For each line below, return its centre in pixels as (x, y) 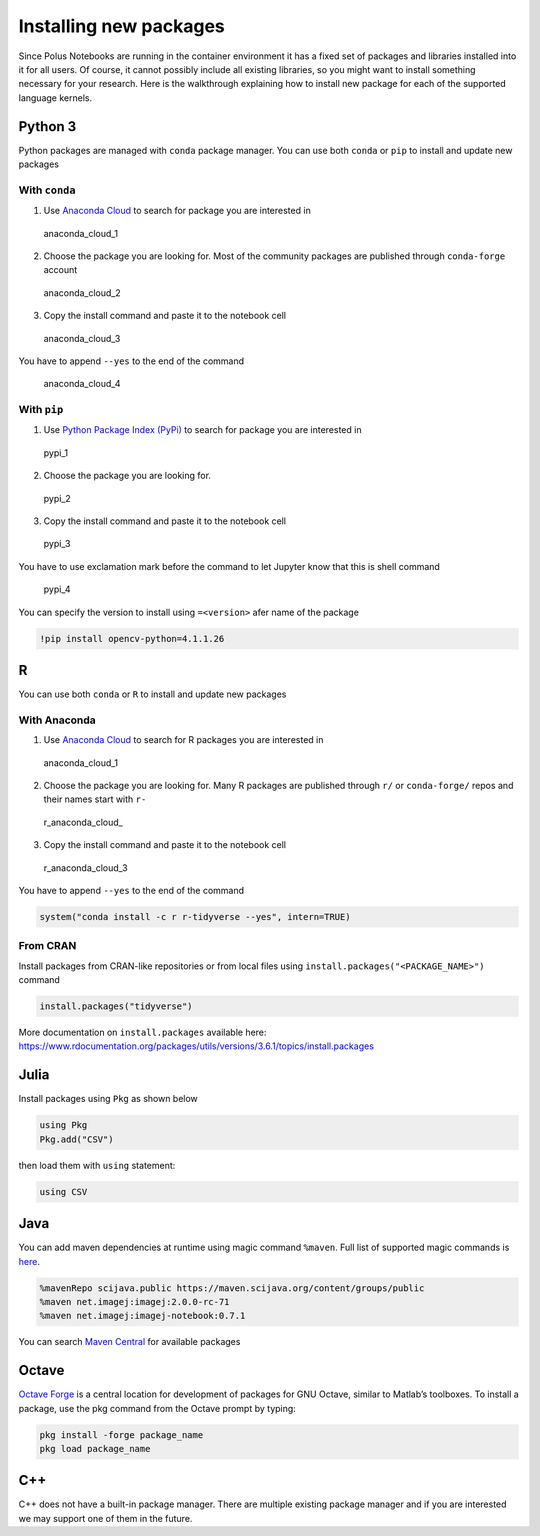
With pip (41, 410)
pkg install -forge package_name (121, 1434)
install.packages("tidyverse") (116, 1006)
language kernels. (55, 97)
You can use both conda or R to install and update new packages (152, 694)
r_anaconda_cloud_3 (86, 867)
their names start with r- (95, 799)
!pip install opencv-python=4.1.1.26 (132, 638)
